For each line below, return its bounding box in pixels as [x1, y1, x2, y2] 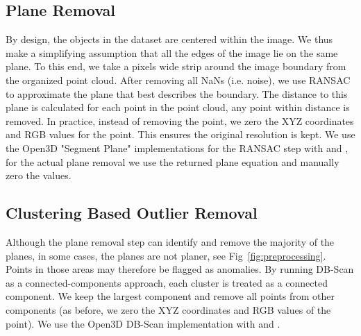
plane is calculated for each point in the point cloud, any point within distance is [6, 100, 350, 115]
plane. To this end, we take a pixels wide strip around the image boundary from [6, 59, 346, 74]
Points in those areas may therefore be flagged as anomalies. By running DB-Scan [6, 262, 354, 276]
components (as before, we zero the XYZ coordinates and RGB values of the [6, 302, 331, 317]
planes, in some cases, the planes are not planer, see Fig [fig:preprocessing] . [6, 248, 326, 262]
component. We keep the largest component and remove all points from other [6, 289, 335, 303]
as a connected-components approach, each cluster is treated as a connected [6, 275, 328, 289]
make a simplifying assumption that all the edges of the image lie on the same [6, 45, 338, 60]
